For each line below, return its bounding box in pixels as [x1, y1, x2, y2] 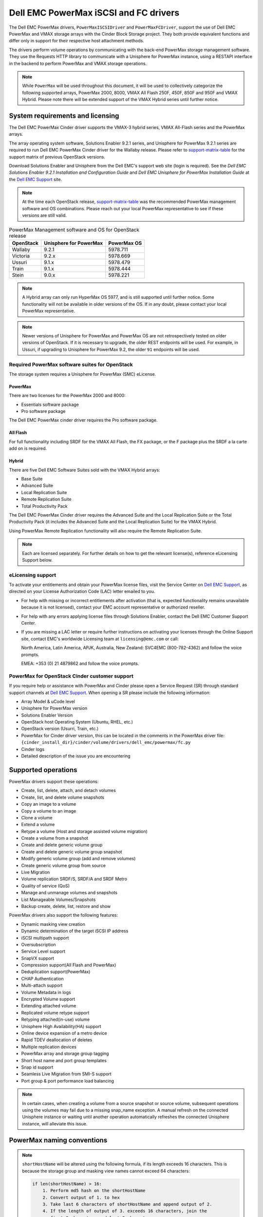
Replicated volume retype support [21, 1010, 90, 1015]
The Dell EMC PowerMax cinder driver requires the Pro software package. [9, 417, 158, 423]
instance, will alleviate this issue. [22, 1121, 88, 1126]
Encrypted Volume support [21, 996, 75, 1002]
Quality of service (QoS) [21, 883, 70, 888]
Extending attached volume [21, 1003, 76, 1009]
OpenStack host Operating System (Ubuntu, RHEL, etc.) [21, 719, 133, 725]
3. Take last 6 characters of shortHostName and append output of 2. [42, 1201, 212, 1207]
